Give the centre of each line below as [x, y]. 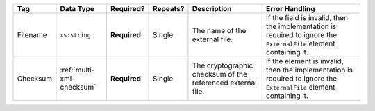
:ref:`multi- [77, 70]
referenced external [224, 83]
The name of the [219, 31]
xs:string [75, 35]
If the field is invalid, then [307, 18]
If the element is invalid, [305, 61]
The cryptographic [223, 65]
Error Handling [291, 9]
